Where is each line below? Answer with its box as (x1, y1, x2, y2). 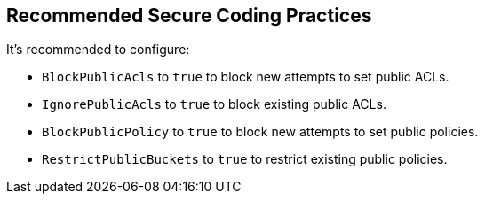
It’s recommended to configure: (6, 42, 190, 58)
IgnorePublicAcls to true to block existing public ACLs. (42, 97, 386, 112)
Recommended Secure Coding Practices (6, 4, 372, 27)
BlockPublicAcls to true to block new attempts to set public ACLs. (42, 69, 449, 85)
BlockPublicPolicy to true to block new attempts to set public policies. (42, 124, 479, 140)
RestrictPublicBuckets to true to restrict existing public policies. (42, 151, 448, 167)
